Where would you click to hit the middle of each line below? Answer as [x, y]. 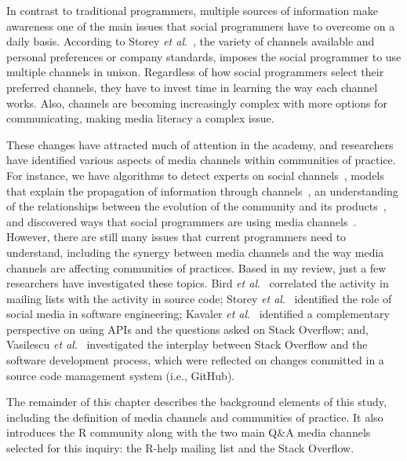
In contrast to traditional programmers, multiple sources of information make [192, 10]
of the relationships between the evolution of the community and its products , [196, 206]
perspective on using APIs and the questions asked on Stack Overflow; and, [187, 329]
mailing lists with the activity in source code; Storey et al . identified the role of [199, 298]
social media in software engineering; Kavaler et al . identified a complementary [198, 314]
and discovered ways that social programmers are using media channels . [182, 221]
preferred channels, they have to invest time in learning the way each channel [192, 87]
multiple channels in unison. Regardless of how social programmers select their [195, 72]
